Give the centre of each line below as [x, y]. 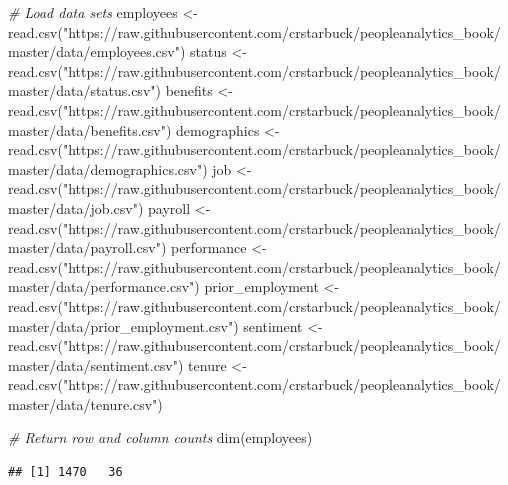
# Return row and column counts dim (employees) [160, 437]
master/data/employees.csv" [94, 51]
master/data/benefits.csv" [87, 129]
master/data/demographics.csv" [105, 168]
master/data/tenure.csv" [83, 403]
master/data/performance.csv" [101, 286]
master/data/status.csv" [82, 90]
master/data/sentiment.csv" [93, 364]
